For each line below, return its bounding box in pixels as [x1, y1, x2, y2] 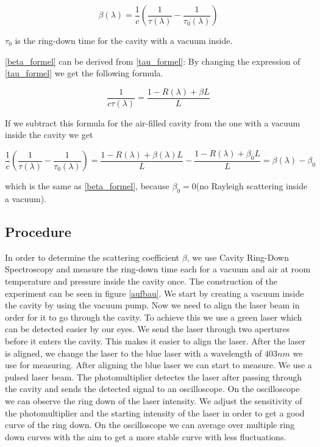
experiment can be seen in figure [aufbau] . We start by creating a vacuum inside [5, 286, 304, 299]
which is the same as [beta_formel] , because [5, 180, 169, 192]
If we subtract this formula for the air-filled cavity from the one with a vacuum [5, 116, 300, 129]
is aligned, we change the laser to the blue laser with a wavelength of [5, 346, 262, 359]
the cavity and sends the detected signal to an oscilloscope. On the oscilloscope [5, 382, 300, 395]
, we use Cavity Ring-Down [187, 250, 289, 263]
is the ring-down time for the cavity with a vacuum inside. [15, 34, 233, 46]
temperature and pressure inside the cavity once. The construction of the [5, 275, 277, 288]
